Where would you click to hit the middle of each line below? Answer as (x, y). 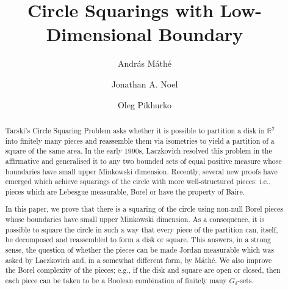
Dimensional (99, 34)
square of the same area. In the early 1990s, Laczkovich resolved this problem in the (139, 151)
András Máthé (145, 63)
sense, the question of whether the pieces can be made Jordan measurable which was (140, 250)
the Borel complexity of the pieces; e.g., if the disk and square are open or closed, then (143, 270)
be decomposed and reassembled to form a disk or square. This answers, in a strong (138, 240)
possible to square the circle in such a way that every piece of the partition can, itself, (142, 229)
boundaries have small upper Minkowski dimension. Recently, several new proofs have (141, 171)
